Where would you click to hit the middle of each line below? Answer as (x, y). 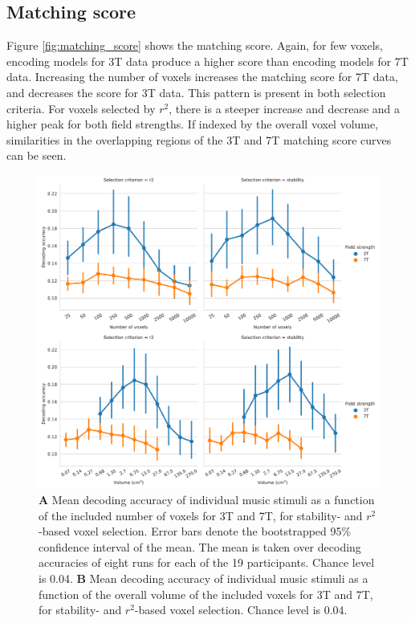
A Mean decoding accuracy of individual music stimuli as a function (207, 499)
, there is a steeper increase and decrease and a (285, 108)
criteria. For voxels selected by (81, 108)
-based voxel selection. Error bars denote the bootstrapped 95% (195, 531)
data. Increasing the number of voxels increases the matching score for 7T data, (202, 77)
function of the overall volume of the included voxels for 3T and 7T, (206, 594)
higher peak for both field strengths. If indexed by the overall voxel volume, (193, 124)
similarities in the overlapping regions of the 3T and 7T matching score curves (199, 139)
